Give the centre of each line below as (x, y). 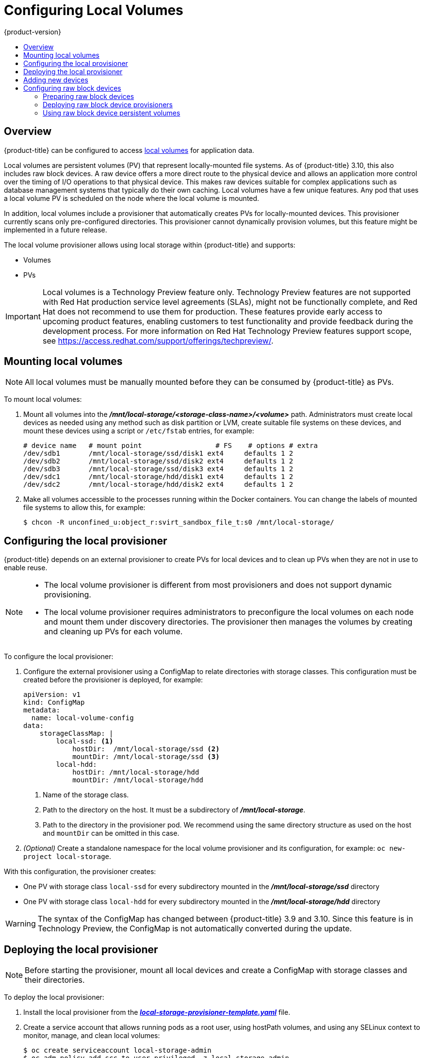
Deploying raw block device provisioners (108, 104)
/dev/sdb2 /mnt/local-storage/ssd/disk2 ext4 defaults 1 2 (158, 461)
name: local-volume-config (82, 718)
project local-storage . (67, 857)
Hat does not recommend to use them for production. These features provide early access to (212, 311)
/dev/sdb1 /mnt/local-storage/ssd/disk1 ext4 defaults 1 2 (158, 454)
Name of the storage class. (86, 795)
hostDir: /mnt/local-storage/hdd (136, 772)
